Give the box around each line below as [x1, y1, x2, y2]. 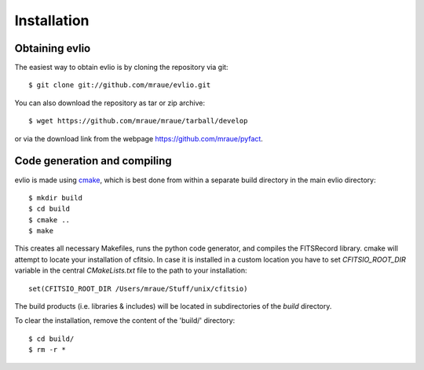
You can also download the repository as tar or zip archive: [14, 98, 206, 108]
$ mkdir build [28, 193, 82, 202]
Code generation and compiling [14, 154, 172, 168]
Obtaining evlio [14, 42, 91, 55]
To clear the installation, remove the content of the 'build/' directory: [14, 316, 236, 325]
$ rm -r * [28, 346, 66, 354]
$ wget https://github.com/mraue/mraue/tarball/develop [28, 116, 248, 126]
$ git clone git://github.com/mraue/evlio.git [28, 81, 211, 90]
